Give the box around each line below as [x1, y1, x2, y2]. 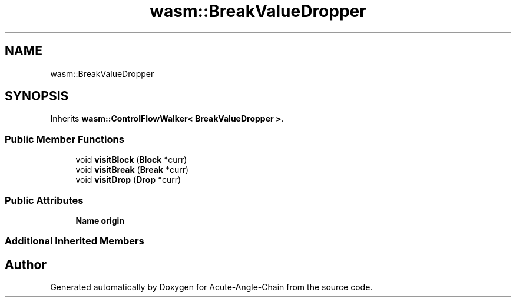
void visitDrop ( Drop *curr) [75, 175, 181, 185]
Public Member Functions [5, 133, 124, 145]
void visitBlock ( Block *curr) [75, 155, 187, 165]
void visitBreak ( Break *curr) [75, 165, 189, 175]
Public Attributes [5, 194, 84, 206]
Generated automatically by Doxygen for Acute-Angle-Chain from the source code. [50, 282, 373, 293]
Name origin [75, 215, 125, 226]
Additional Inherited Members [5, 235, 144, 247]
